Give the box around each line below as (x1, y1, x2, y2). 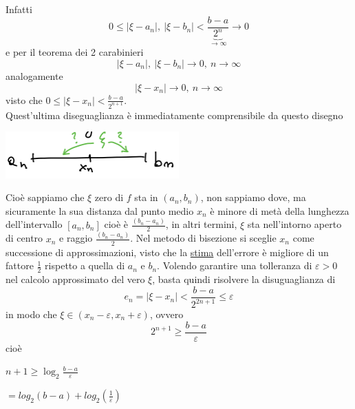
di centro (6, 231, 43, 245)
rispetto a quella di (45, 258, 125, 273)
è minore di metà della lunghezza (210, 203, 349, 218)
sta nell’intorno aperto (247, 217, 342, 231)
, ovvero (149, 307, 184, 322)
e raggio (59, 231, 93, 245)
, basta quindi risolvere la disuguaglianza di (152, 272, 336, 286)
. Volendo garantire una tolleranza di (157, 258, 312, 273)
